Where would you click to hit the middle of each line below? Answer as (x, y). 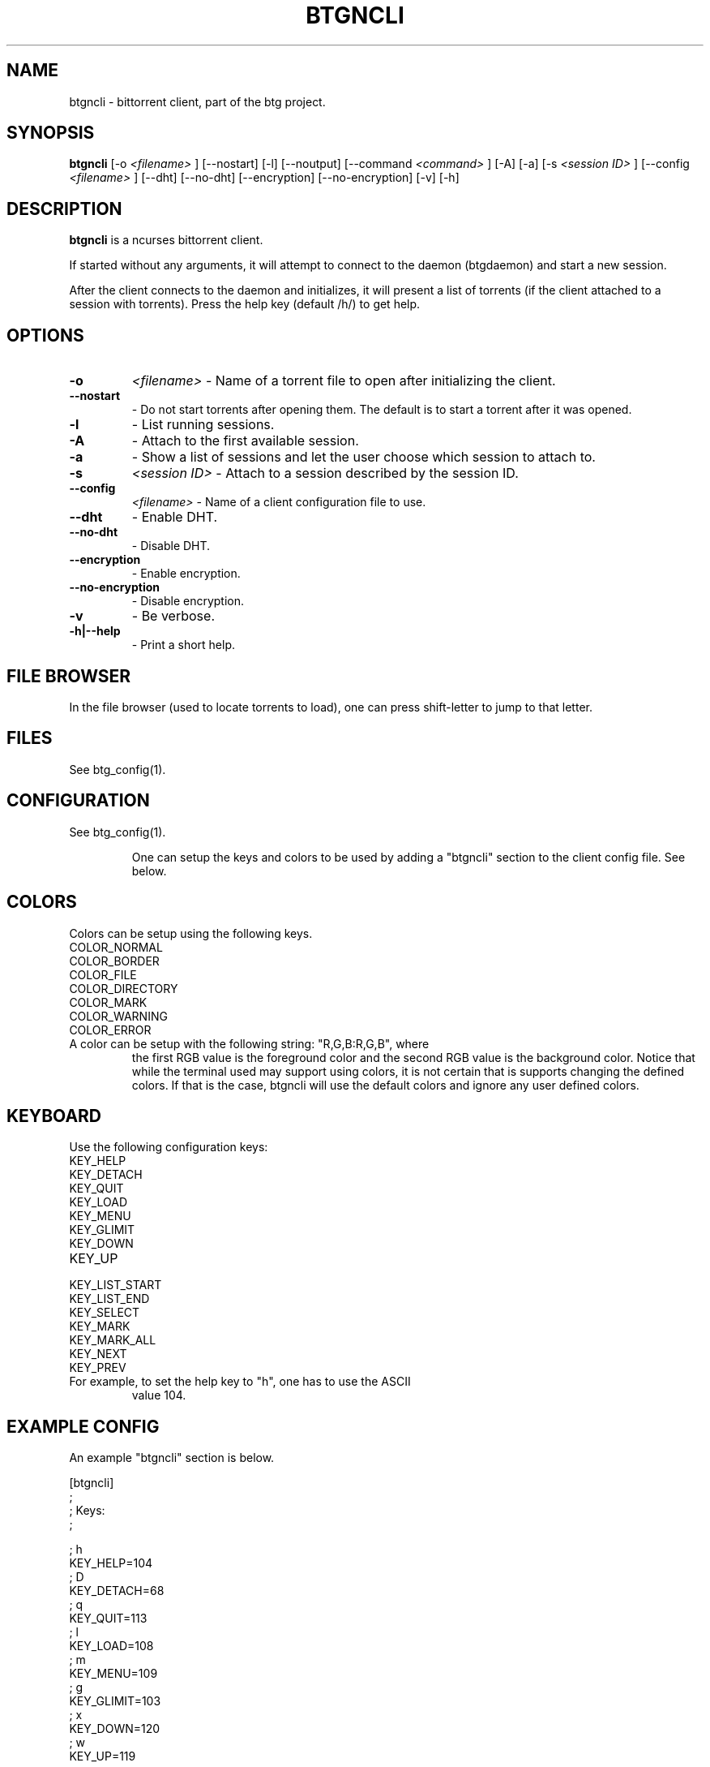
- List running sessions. (203, 425)
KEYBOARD (54, 1116)
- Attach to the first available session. (245, 441)
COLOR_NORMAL (116, 947)
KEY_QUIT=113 (108, 1619)
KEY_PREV (98, 1368)
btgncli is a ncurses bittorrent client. (166, 240)
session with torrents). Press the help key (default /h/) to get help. (245, 304)
